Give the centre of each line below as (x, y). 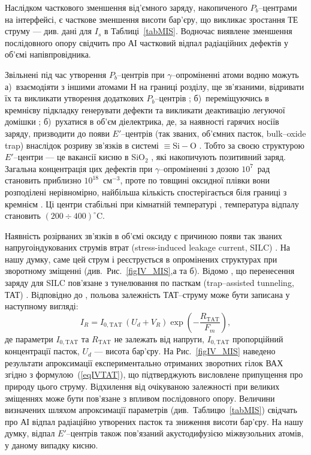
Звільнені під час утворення (56, 74)
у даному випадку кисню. (52, 445)
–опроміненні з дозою (199, 168)
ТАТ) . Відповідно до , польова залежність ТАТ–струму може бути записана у (147, 294)
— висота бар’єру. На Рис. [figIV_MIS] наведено (185, 351)
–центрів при (141, 74)
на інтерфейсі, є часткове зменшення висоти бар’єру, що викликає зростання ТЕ (152, 19)
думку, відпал (30, 433)
